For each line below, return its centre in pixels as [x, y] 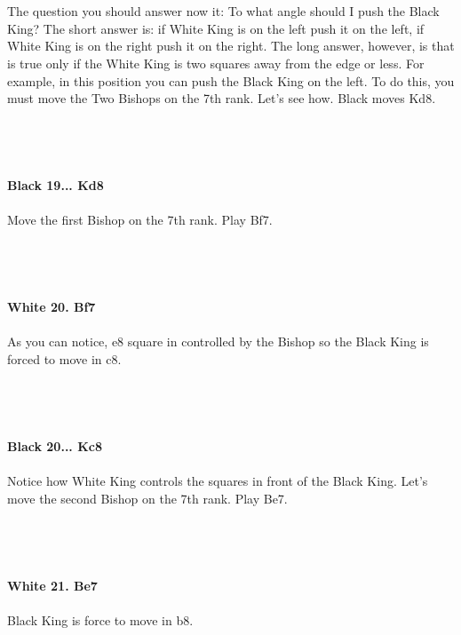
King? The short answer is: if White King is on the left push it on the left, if [216, 28]
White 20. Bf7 [52, 307]
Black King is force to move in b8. [100, 619]
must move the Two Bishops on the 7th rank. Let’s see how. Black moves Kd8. [222, 98]
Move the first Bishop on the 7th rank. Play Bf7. [140, 220]
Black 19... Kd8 [56, 185]
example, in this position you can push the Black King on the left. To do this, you [231, 80]
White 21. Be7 [52, 585]
